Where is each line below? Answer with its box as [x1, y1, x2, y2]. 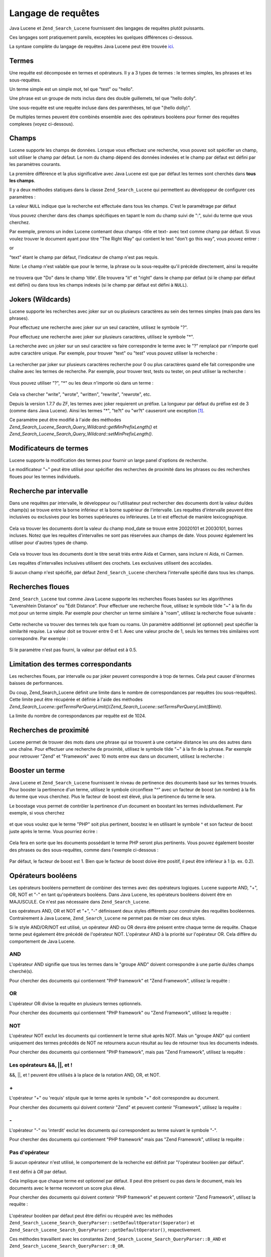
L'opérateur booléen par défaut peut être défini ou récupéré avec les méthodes [9, 1212, 173, 1219]
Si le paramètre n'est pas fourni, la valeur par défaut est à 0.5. [9, 647, 138, 653]
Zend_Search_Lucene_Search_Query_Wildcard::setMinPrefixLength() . [9, 431, 153, 437]
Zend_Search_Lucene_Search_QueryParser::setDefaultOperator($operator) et [9, 1220, 195, 1226]
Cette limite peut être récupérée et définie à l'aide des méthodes [9, 696, 143, 702]
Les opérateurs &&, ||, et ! [9, 1061, 73, 1068]
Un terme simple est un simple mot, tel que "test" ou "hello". [9, 86, 134, 93]
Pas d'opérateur [9, 1149, 50, 1156]
